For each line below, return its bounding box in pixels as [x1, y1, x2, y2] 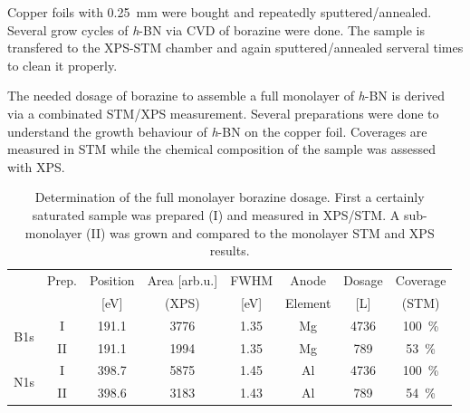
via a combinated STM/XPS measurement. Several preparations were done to [7, 103, 439, 122]
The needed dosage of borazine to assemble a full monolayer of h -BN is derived [7, 86, 445, 105]
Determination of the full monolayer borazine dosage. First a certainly [34, 187, 425, 206]
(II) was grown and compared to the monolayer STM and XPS [86, 223, 435, 242]
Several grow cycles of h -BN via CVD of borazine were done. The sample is [7, 20, 425, 39]
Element [285, 293, 331, 312]
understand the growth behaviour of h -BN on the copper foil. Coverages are [7, 121, 427, 140]
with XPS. [7, 157, 65, 176]
